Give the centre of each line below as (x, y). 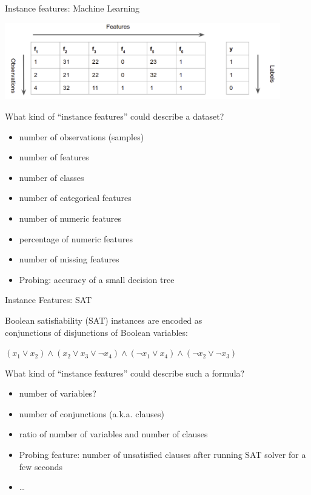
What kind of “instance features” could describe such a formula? (125, 373)
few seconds (41, 466)
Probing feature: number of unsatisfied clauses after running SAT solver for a (162, 455)
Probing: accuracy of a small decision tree (97, 279)
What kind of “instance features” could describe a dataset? (115, 116)
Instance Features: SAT (48, 300)
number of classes (52, 177)
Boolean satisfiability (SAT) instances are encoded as (104, 320)
